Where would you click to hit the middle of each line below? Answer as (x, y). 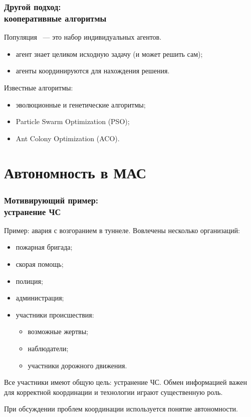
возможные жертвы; (58, 331)
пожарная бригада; (44, 247)
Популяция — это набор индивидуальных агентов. (83, 37)
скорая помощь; (40, 264)
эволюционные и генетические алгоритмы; (81, 104)
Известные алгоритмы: (39, 87)
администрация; (40, 298)
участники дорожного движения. (77, 365)
